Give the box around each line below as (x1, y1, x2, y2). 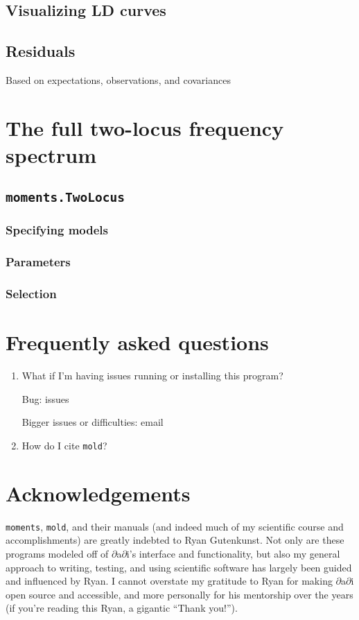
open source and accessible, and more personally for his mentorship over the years (6, 587, 353, 601)
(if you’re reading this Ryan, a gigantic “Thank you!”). (6, 601, 238, 615)
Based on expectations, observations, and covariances (6, 72, 231, 87)
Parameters (6, 253, 71, 270)
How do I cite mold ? (21, 438, 107, 452)
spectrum (6, 140, 97, 169)
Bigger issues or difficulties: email (21, 415, 164, 429)
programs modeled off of (6, 546, 109, 560)
